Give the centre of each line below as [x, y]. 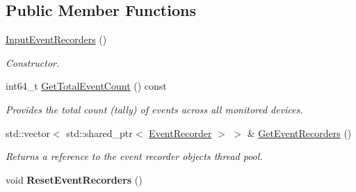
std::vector [28, 133]
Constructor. [33, 62]
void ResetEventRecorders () [74, 179]
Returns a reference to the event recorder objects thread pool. [134, 156]
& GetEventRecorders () [299, 133]
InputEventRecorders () [56, 39]
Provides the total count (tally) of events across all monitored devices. [154, 109]
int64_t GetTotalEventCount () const [86, 86]
